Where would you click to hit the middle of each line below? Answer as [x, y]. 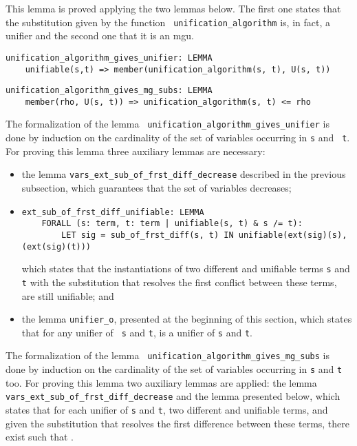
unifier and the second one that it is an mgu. [100, 36]
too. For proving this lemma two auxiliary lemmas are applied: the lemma [161, 382]
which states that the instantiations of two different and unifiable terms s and [186, 268]
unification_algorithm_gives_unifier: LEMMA [109, 58]
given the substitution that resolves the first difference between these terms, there [178, 423]
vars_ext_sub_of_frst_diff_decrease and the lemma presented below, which [173, 396]
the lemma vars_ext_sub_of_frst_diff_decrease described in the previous [184, 174]
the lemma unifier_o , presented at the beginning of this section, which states [187, 319]
